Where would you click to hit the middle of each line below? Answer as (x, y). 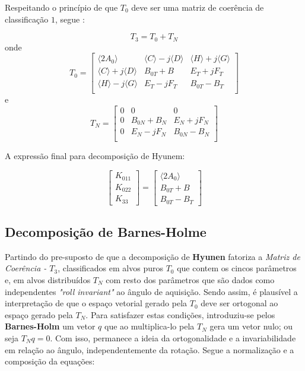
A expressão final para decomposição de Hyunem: (95, 155)
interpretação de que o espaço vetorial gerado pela (96, 303)
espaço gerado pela (39, 314)
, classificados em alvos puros (110, 268)
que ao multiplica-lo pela (149, 326)
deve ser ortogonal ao (239, 303)
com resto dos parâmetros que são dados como (190, 279)
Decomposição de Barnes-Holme (106, 231)
